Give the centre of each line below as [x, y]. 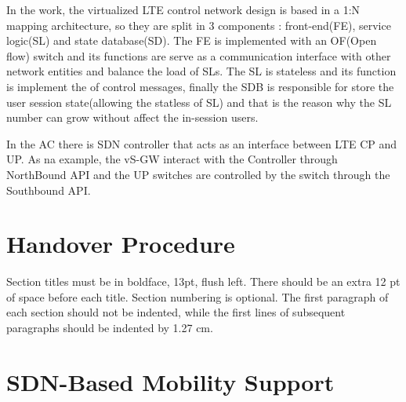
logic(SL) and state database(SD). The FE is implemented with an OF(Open [192, 40]
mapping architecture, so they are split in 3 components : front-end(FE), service [199, 25]
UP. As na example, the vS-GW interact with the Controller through [172, 159]
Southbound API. [49, 190]
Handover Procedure [121, 244]
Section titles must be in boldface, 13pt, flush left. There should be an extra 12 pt [203, 281]
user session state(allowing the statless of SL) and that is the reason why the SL [199, 102]
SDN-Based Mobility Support [170, 381]
